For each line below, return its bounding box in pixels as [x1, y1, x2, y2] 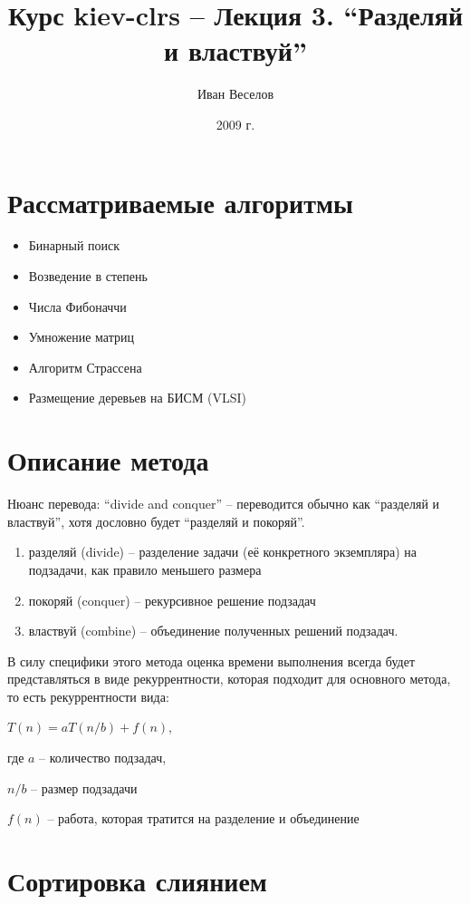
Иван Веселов [197, 84, 273, 103]
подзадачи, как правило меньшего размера [28, 559, 262, 578]
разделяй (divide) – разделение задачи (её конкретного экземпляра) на [28, 542, 417, 561]
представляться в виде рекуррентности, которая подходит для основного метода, [7, 669, 451, 688]
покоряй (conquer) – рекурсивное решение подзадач [28, 590, 316, 609]
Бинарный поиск [28, 236, 120, 255]
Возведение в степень [28, 267, 148, 286]
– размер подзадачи [31, 778, 138, 797]
